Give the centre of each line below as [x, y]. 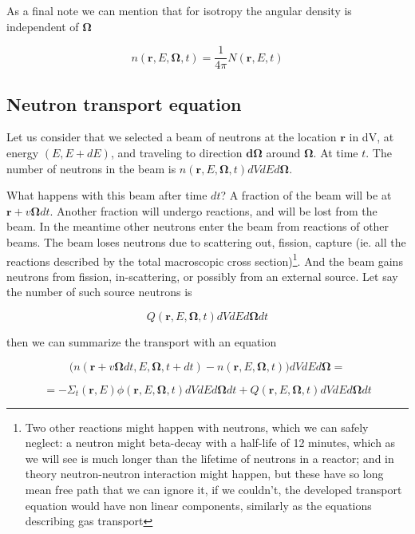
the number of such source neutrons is [99, 292]
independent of [43, 26]
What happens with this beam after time [107, 195]
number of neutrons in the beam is [91, 168]
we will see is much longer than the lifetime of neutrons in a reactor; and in [209, 458]
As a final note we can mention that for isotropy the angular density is [179, 10]
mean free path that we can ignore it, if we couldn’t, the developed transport [213, 490]
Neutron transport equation [124, 103]
